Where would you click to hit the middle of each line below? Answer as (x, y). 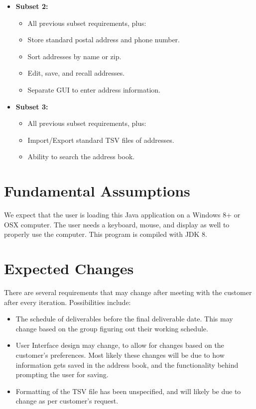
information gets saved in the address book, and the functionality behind (127, 364)
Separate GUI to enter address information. (94, 89)
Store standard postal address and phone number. (104, 40)
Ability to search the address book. (81, 156)
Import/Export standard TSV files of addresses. (101, 140)
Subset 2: (32, 6)
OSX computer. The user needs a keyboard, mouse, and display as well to (117, 224)
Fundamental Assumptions (97, 191)
